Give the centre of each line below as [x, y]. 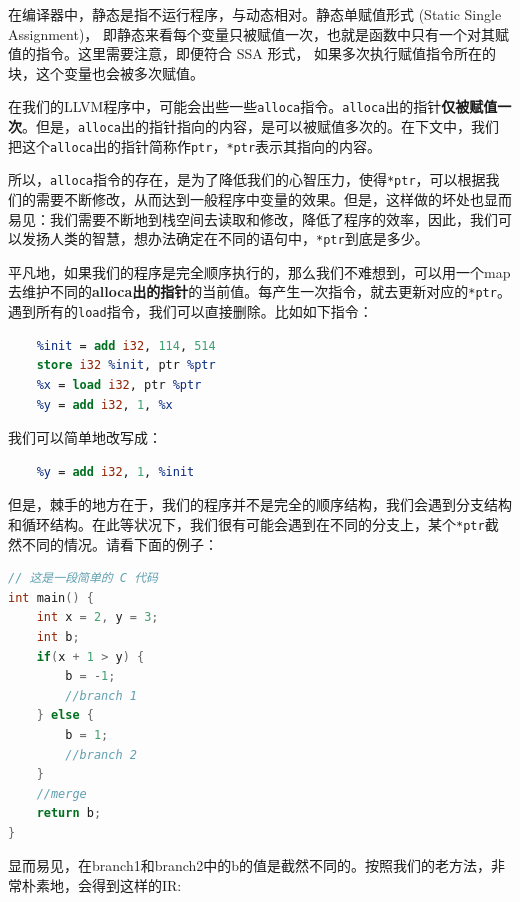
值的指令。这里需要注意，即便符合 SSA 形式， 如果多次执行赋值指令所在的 [252, 53]
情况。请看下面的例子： [140, 543]
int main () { [51, 597]
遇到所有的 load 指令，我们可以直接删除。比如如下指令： [190, 311]
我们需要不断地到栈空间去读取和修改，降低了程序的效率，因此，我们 [273, 218]
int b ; [58, 636]
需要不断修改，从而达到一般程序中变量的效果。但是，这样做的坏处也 [259, 199]
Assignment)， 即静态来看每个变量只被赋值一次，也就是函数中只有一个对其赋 [259, 33]
